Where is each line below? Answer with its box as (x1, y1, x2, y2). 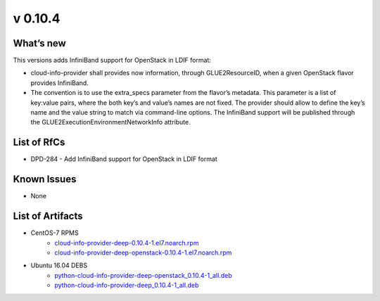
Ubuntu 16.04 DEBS (30, 261, 88, 270)
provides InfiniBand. (30, 78, 89, 87)
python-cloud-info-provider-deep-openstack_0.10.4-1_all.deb (54, 271, 232, 279)
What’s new (13, 37, 66, 49)
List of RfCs (13, 136, 65, 148)
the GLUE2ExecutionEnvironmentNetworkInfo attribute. (30, 118, 191, 127)
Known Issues (13, 173, 77, 186)
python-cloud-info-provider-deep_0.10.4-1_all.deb (54, 281, 199, 290)
